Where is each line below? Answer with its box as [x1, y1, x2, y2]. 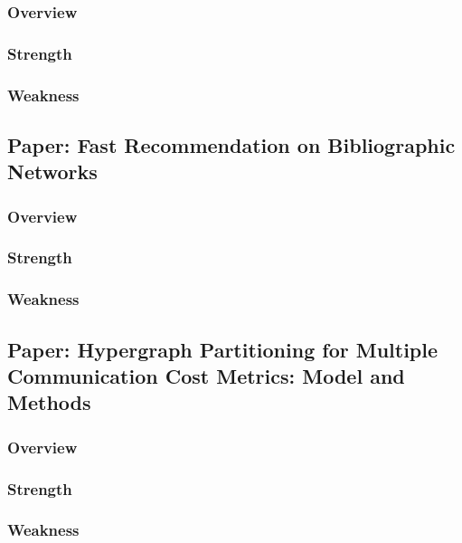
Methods [7, 388, 91, 416]
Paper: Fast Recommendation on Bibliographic [7, 130, 456, 158]
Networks [7, 157, 98, 186]
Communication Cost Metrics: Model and [7, 362, 405, 390]
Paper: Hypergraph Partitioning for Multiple [7, 335, 438, 363]
